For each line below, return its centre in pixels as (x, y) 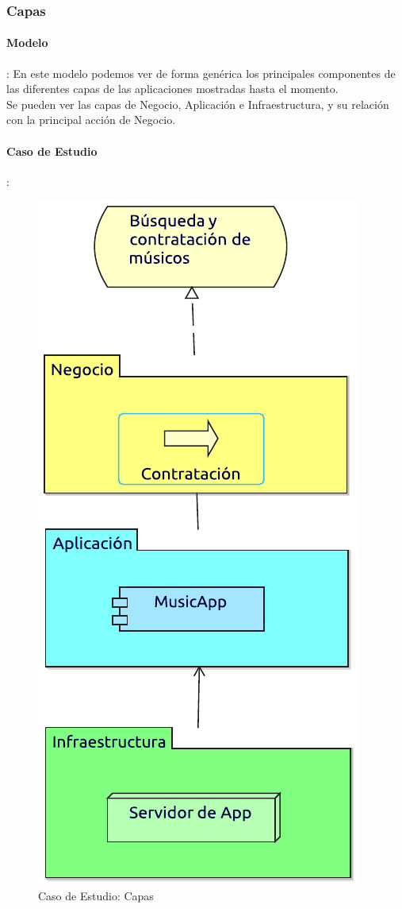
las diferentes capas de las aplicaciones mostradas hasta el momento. (172, 89)
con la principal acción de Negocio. (91, 120)
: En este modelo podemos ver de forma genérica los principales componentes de (201, 73)
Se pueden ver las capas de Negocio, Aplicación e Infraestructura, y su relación (198, 104)
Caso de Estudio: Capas (96, 895)
